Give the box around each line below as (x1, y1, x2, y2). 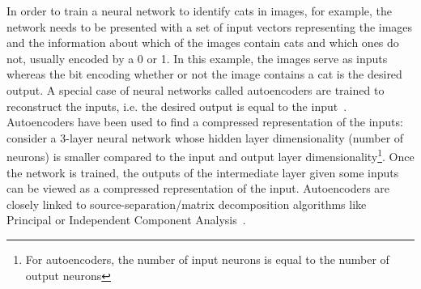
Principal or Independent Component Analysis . (6, 211, 246, 228)
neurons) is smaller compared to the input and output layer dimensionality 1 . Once (6, 146, 415, 164)
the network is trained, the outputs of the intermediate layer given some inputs (6, 164, 399, 181)
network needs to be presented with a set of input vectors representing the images (6, 18, 413, 35)
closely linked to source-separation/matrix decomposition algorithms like (6, 195, 367, 212)
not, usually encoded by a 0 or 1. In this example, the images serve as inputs (6, 49, 388, 66)
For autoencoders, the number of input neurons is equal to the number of (25, 250, 389, 267)
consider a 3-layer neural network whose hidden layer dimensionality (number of (6, 129, 404, 146)
